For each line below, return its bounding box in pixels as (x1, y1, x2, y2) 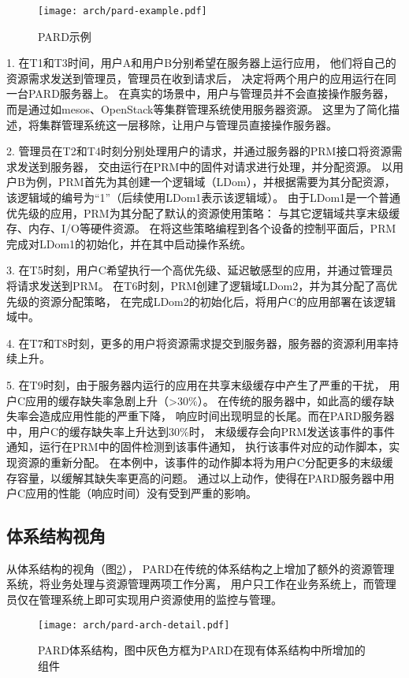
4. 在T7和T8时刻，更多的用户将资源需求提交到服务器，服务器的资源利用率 (6, 334, 388, 351)
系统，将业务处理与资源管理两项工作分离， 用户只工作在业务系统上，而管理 (6, 576, 396, 592)
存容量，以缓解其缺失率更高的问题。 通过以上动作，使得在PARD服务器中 (6, 469, 384, 486)
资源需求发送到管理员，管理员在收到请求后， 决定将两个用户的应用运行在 (6, 69, 385, 86)
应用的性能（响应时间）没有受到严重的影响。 (25, 485, 258, 501)
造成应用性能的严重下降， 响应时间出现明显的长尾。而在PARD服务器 (39, 408, 395, 424)
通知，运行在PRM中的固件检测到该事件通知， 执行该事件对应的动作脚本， (6, 438, 389, 455)
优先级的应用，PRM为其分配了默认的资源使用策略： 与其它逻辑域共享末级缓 (6, 204, 400, 221)
